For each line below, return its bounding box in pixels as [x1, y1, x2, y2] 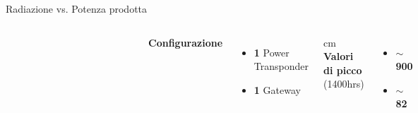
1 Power [253, 44, 289, 59]
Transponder [253, 59, 309, 73]
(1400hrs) [323, 76, 364, 91]
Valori [323, 49, 354, 64]
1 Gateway [253, 82, 301, 97]
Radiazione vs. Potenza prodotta [6, 1, 148, 16]
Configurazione [148, 35, 223, 49]
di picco [323, 62, 362, 77]
